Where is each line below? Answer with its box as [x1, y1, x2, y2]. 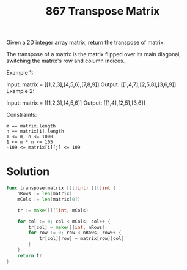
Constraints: [6, 111, 37, 119]
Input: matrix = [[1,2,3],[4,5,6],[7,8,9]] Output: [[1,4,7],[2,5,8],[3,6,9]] [6, 81, 177, 88]
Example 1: [6, 69, 34, 77]
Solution [6, 165, 50, 179]
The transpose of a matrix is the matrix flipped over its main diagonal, [6, 51, 182, 58]
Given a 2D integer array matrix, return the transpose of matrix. [6, 39, 165, 47]
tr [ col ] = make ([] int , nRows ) [28, 224, 105, 230]
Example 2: [6, 88, 35, 95]
